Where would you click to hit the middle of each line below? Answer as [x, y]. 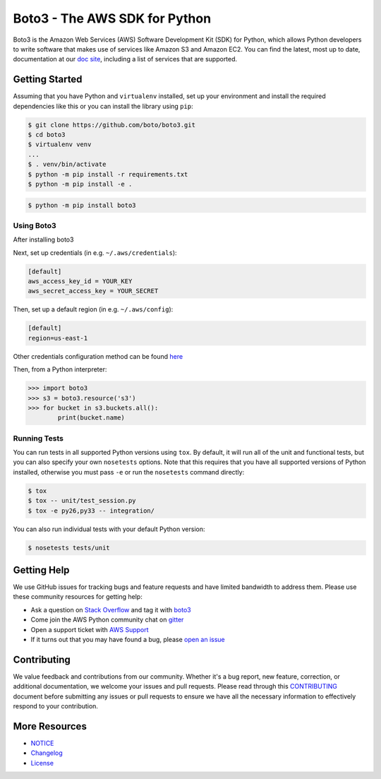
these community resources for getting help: [78, 597]
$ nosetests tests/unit [69, 548]
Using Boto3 [35, 225]
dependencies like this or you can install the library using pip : [103, 106]
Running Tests [38, 438]
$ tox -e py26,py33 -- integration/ [91, 511]
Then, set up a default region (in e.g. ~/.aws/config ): [93, 309]
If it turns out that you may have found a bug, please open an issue [128, 640]
